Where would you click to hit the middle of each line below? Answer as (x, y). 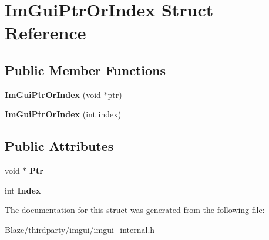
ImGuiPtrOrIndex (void (53, 94)
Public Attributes (59, 146)
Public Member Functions (85, 70)
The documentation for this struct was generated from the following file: (135, 210)
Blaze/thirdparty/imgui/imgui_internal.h (80, 229)
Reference (46, 33)
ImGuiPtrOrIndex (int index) (63, 114)
